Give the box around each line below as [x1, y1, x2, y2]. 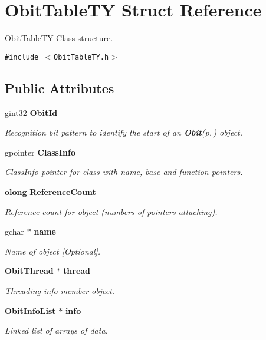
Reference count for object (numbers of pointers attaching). [5, 205, 218, 217]
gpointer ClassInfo [5, 146, 75, 158]
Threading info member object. [5, 284, 115, 296]
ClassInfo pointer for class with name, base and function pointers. [5, 166, 243, 178]
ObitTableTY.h [54, 52, 109, 61]
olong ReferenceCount [5, 185, 96, 197]
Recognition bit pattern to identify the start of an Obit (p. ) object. [5, 126, 243, 138]
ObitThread [5, 265, 54, 277]
